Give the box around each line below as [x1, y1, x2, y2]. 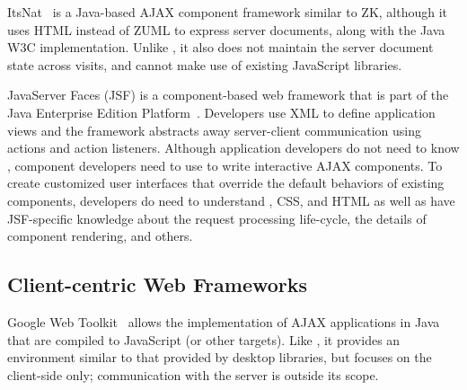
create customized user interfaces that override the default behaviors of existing [7, 173, 445, 192]
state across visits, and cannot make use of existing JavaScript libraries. [7, 55, 402, 74]
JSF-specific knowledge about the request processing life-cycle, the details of [7, 208, 427, 227]
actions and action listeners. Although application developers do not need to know [7, 138, 460, 157]
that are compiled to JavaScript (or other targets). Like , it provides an [7, 330, 401, 349]
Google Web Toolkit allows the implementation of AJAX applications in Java [7, 312, 440, 331]
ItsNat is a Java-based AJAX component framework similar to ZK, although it [7, 3, 448, 21]
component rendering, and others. [7, 226, 193, 245]
